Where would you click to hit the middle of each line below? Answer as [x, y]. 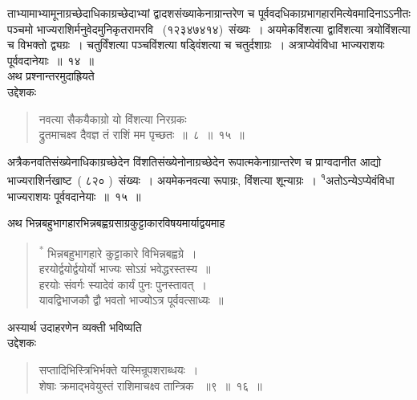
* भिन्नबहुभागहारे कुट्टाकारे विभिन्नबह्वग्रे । [118, 251]
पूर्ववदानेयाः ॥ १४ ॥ [51, 60]
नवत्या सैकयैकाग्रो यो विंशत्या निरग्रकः [113, 118]
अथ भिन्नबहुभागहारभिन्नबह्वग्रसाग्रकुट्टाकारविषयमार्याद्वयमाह [116, 223]
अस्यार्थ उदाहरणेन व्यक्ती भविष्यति [75, 327]
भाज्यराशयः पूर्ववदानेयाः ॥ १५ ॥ [74, 196]
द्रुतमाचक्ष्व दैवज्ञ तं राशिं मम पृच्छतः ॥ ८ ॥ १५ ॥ [142, 135]
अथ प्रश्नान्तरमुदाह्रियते [51, 76]
